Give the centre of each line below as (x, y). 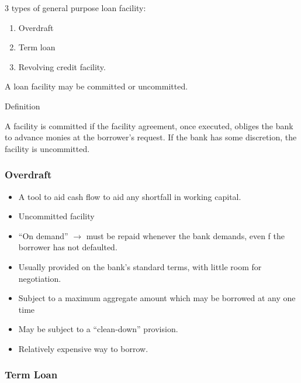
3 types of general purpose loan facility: (75, 8)
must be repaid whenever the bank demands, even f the (185, 235)
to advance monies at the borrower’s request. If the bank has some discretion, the (151, 137)
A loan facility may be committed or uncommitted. (96, 86)
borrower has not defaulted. (68, 247)
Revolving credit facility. (62, 66)
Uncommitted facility (56, 216)
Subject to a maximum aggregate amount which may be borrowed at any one (157, 298)
